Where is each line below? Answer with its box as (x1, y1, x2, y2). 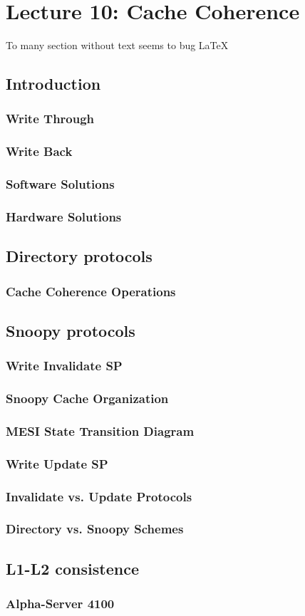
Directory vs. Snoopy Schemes (6, 520, 184, 538)
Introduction (6, 73, 101, 95)
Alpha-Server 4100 (6, 595, 115, 612)
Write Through (6, 110, 95, 127)
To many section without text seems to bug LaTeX (6, 38, 229, 53)
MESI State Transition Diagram (6, 422, 195, 439)
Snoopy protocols (6, 319, 135, 341)
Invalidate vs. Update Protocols (6, 487, 192, 505)
